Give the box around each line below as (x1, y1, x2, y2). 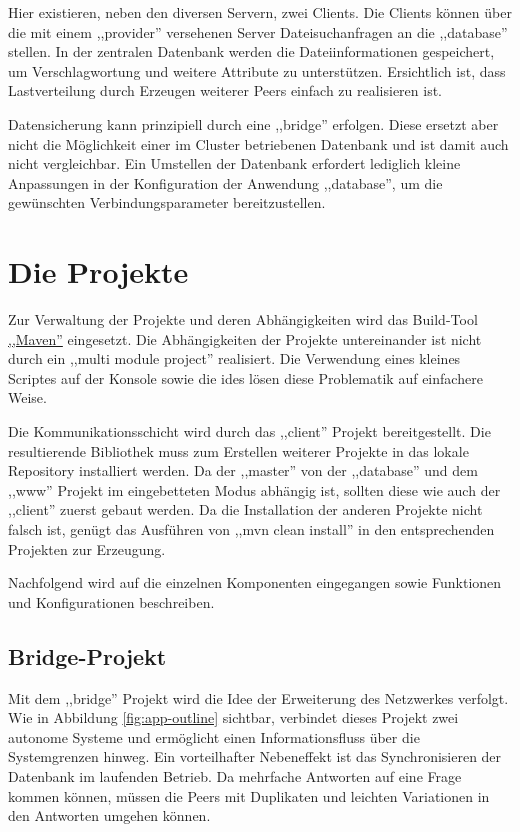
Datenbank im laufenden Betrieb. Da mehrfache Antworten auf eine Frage (8, 765, 462, 786)
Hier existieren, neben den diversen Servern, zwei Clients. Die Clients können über (8, 2, 512, 22)
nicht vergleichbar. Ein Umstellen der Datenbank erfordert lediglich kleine (8, 153, 461, 174)
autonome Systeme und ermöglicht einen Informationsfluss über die (8, 726, 420, 747)
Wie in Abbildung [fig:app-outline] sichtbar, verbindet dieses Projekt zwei (8, 707, 459, 728)
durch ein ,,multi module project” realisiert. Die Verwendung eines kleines (8, 348, 461, 369)
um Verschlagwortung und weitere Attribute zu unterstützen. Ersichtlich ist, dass (8, 60, 506, 81)
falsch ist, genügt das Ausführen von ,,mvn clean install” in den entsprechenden (8, 519, 495, 539)
